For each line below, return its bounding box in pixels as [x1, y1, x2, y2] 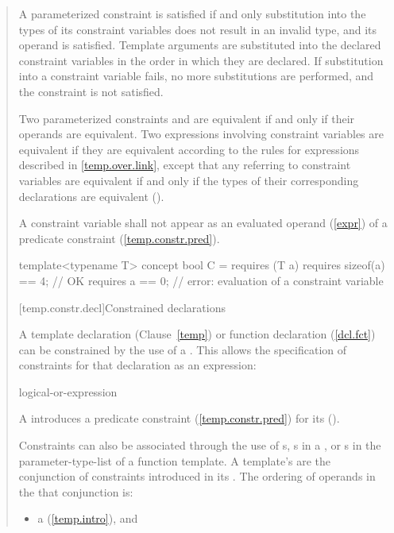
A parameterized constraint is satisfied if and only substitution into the [18, 6, 366, 21]
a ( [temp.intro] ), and [37, 510, 138, 527]
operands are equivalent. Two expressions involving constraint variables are [18, 126, 384, 142]
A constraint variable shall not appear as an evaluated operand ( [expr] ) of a [18, 214, 388, 231]
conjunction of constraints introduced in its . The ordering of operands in [18, 468, 376, 485]
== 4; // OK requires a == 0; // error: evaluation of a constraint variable [18, 272, 384, 288]
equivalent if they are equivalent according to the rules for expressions [18, 141, 360, 157]
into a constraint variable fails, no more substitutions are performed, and [18, 68, 374, 84]
